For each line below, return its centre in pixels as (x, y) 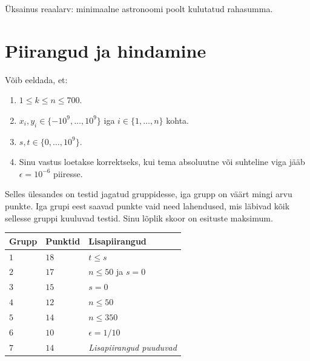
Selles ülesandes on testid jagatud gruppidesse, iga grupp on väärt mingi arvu (149, 194)
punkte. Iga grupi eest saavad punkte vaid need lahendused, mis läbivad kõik (147, 206)
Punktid (63, 241)
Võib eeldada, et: (36, 79)
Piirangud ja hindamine (106, 50)
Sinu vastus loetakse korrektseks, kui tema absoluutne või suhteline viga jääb (162, 162)
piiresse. (68, 173)
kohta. (177, 120)
